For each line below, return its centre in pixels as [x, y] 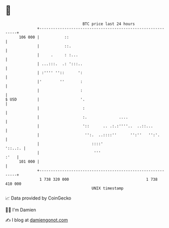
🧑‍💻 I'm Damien [21, 210]
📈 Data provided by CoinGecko [38, 198]
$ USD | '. [45, 99]
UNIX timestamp [108, 188]
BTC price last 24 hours [109, 24]
